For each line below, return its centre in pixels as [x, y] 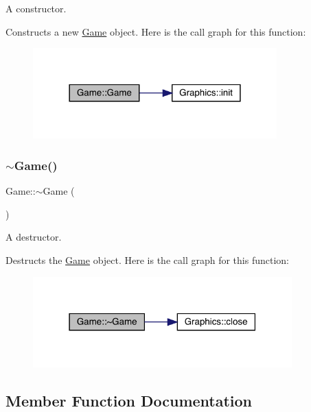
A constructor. [36, 8]
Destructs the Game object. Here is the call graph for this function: [147, 260]
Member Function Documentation [129, 400]
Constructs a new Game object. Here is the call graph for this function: [156, 31]
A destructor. [34, 237]
